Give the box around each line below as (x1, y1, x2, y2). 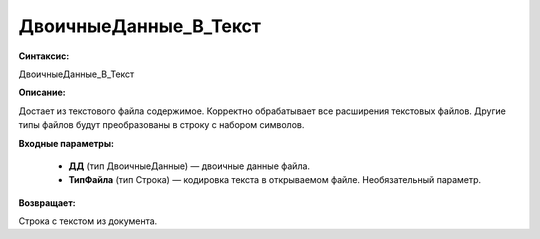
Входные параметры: (18, 137, 115, 149)
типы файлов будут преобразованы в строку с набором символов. (18, 119, 305, 131)
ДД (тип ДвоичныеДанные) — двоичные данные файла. (68, 160, 310, 172)
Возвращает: (18, 196, 76, 209)
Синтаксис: (18, 50, 70, 62)
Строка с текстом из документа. (18, 215, 158, 227)
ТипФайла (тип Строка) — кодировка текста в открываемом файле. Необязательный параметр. (68, 174, 482, 186)
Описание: (18, 86, 67, 99)
